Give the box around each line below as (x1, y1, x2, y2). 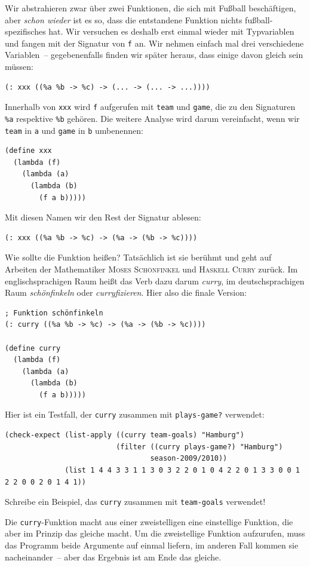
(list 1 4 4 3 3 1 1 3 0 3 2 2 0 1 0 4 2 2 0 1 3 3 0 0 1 (65, 465, 300, 474)
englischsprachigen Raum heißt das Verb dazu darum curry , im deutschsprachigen (5, 274, 305, 287)
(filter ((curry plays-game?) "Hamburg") (116, 442, 283, 451)
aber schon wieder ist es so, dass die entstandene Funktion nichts (5, 13, 243, 26)
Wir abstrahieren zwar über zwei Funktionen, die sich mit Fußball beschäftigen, (5, 2, 296, 14)
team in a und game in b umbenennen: (5, 124, 143, 136)
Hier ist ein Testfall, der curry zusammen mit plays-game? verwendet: (5, 408, 265, 421)
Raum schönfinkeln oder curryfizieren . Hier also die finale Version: (5, 286, 247, 299)
